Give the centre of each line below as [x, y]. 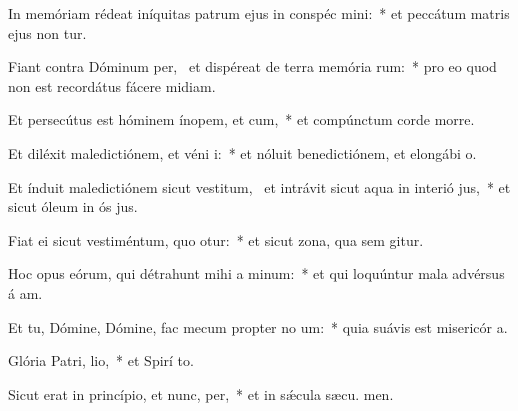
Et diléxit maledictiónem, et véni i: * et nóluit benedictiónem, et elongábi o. [242, 152]
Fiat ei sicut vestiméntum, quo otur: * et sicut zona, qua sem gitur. [216, 239]
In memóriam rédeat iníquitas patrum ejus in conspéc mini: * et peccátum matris [259, 13]
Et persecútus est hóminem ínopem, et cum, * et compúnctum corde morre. [241, 119]
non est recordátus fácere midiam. [112, 85]
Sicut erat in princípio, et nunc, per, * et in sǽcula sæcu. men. [201, 393]
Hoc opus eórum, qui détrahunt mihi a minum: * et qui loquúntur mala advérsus [256, 273]
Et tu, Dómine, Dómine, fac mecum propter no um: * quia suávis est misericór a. [258, 326]
